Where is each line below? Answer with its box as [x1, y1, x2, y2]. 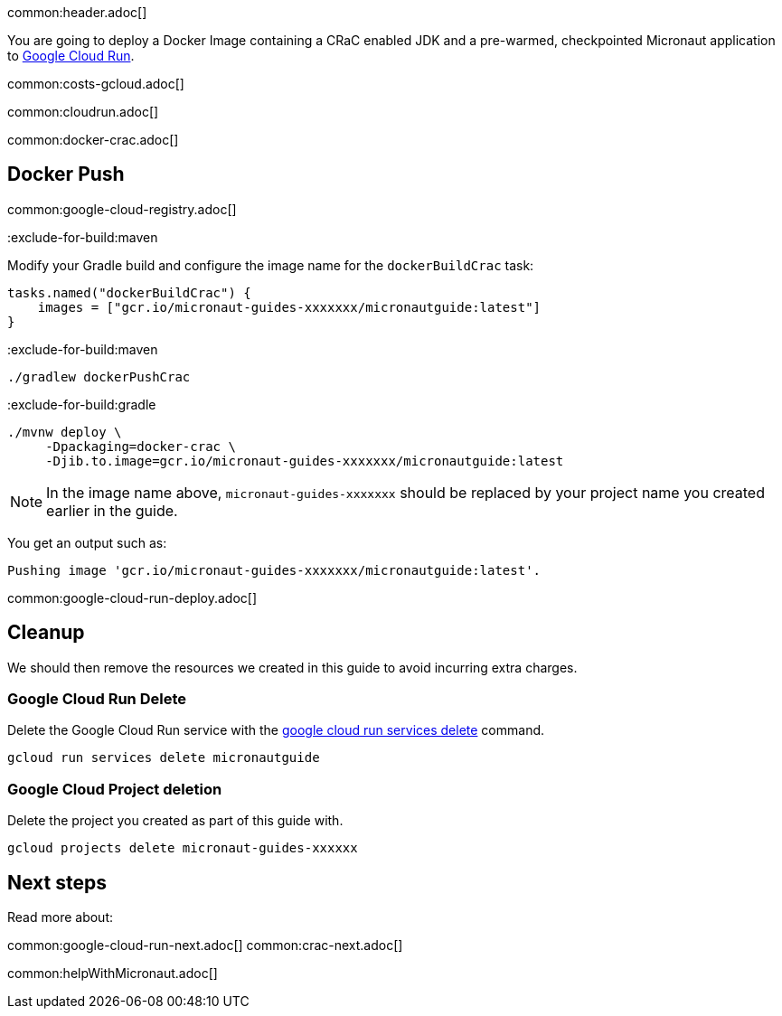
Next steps [7, 870, 107, 894]
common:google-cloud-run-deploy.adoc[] [7, 589, 258, 606]
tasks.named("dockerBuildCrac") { [7, 285, 251, 300]
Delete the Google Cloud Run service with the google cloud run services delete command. [7, 722, 545, 738]
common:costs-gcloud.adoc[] [7, 76, 184, 91]
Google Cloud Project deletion [7, 779, 222, 798]
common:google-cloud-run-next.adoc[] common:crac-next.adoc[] [7, 937, 403, 954]
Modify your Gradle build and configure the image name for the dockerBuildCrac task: [7, 257, 534, 273]
